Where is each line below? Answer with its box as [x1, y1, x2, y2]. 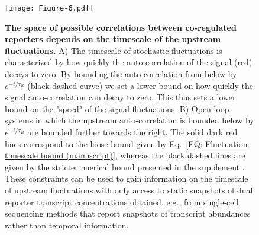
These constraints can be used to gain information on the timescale [5, 172, 248, 185]
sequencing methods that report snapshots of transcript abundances [5, 207, 251, 220]
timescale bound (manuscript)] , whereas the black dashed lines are [5, 149, 245, 161]
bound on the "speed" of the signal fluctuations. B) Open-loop [5, 102, 229, 115]
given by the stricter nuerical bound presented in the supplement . [5, 160, 245, 173]
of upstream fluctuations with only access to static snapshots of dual [5, 183, 253, 196]
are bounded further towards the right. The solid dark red [27, 126, 238, 138]
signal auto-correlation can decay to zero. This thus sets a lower [5, 91, 236, 103]
